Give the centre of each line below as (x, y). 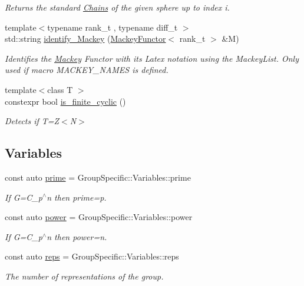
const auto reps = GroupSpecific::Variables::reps (92, 256)
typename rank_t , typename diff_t (113, 27)
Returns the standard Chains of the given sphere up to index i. (117, 7)
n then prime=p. (77, 197)
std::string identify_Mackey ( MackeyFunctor (85, 39)
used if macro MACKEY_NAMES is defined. (87, 70)
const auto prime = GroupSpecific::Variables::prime (98, 177)
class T (60, 89)
